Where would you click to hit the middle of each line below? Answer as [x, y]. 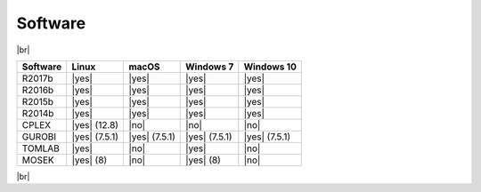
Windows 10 [270, 67]
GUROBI [39, 136]
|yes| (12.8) [95, 124]
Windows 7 [210, 67]
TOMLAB [41, 148]
